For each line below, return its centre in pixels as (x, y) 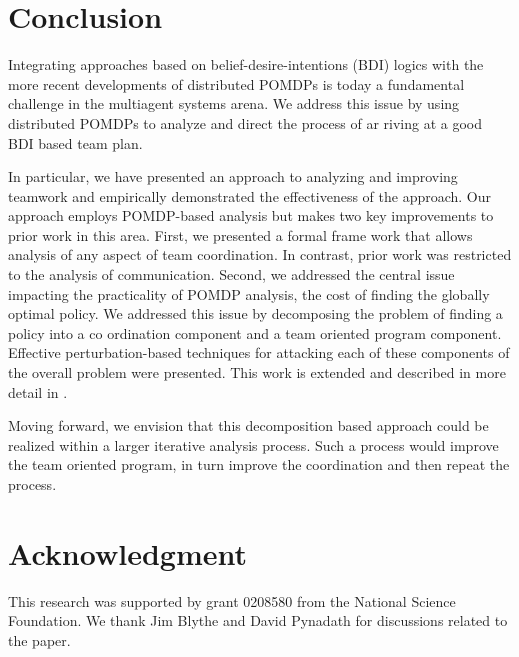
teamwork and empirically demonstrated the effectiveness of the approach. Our (250, 195)
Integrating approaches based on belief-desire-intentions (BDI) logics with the (246, 64)
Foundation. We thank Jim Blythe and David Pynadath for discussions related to (258, 620)
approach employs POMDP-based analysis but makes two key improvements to (251, 215)
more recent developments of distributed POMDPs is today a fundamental (236, 83)
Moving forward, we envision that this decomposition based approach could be (248, 425)
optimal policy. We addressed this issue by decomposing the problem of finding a (255, 313)
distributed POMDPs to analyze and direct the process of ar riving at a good (245, 122)
